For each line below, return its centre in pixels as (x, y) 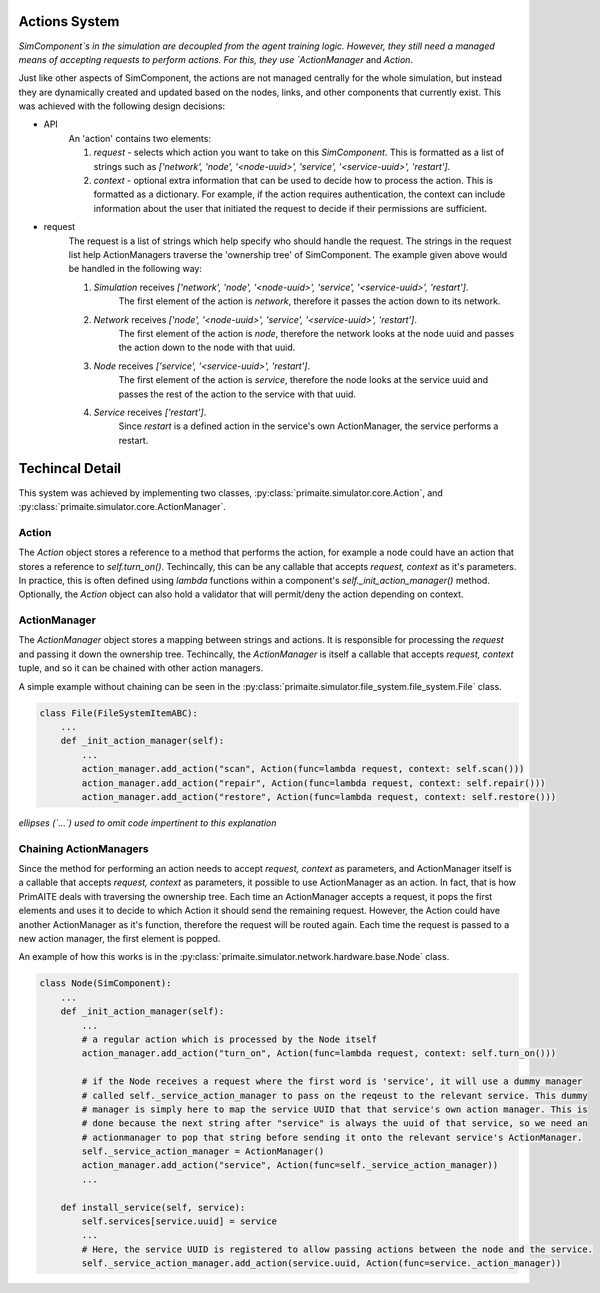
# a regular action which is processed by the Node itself (229, 1039)
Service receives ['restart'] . (150, 412)
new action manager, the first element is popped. (119, 938)
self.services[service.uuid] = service (179, 1221)
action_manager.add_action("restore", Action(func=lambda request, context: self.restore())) (319, 796)
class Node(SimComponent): (105, 983)
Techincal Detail (70, 468)
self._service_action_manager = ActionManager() (203, 1151)
